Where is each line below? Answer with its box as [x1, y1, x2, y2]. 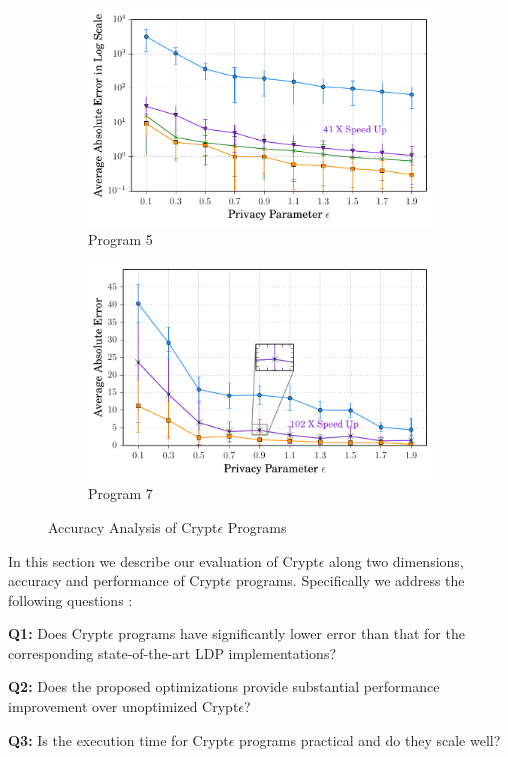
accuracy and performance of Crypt [8, 570, 226, 591]
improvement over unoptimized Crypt [8, 696, 239, 717]
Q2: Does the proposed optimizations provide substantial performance [8, 676, 440, 697]
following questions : [8, 589, 133, 610]
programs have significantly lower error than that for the [118, 623, 465, 644]
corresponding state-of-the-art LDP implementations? [8, 642, 337, 663]
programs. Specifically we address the [235, 570, 465, 591]
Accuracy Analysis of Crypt [48, 516, 218, 537]
